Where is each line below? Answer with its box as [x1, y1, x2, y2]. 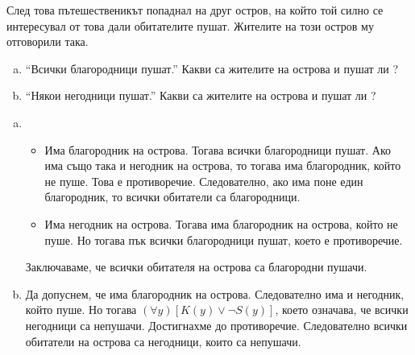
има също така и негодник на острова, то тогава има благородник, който [44, 157, 401, 174]
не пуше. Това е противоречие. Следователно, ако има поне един [44, 172, 363, 189]
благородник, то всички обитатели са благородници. [44, 188, 301, 205]
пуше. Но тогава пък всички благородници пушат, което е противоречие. [44, 231, 403, 248]
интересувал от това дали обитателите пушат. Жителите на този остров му [6, 17, 374, 34]
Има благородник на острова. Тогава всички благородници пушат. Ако [44, 141, 391, 158]
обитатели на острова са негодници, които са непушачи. [25, 332, 301, 349]
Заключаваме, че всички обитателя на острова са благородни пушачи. [25, 258, 367, 275]
